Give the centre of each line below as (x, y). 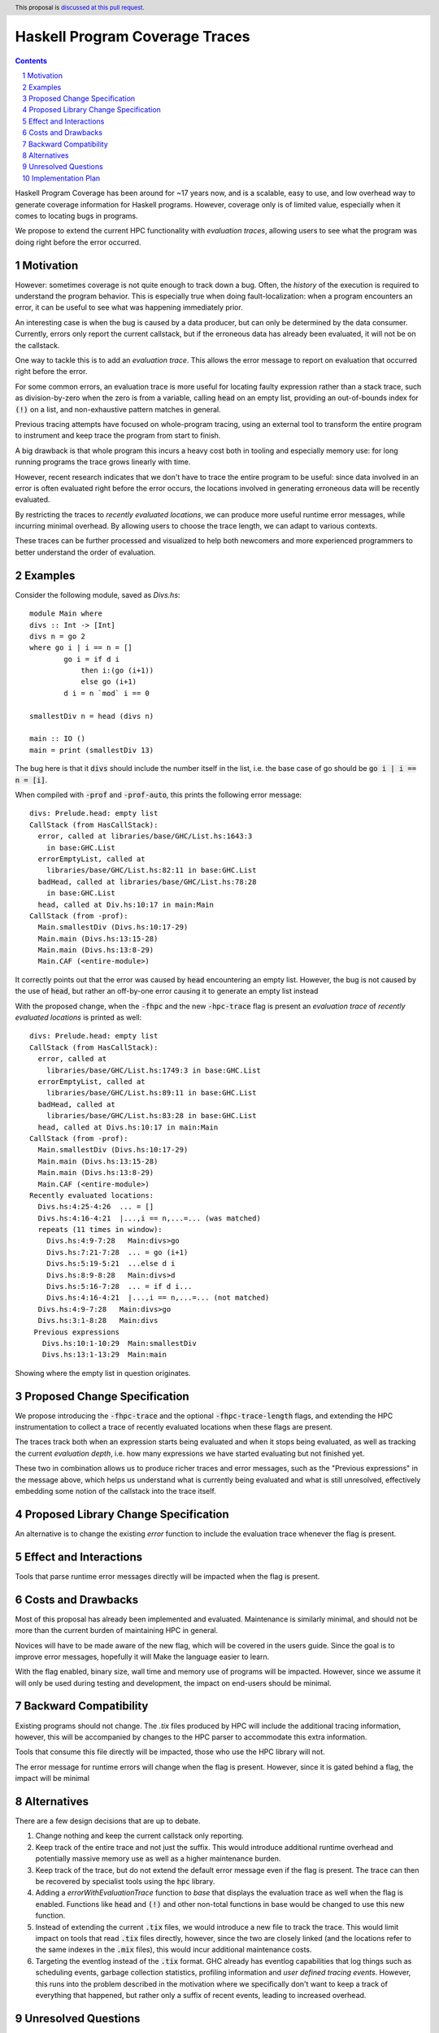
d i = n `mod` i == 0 (107, 693)
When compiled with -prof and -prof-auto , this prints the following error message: (159, 794)
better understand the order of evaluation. (85, 552)
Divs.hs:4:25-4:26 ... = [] (96, 1207)
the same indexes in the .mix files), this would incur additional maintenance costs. (174, 1950)
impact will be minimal (52, 1778)
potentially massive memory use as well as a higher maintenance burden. (158, 1859)
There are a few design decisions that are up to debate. (108, 1821)
